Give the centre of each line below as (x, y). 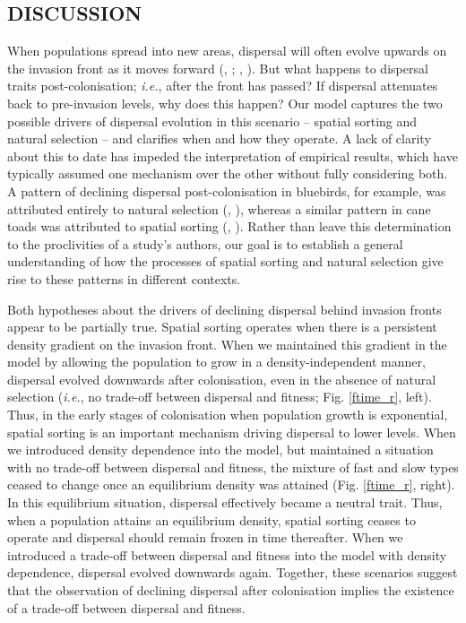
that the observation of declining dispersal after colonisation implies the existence (231, 590)
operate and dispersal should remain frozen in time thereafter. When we (205, 537)
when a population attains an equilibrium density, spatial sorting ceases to (211, 519)
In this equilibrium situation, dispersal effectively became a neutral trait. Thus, (225, 502)
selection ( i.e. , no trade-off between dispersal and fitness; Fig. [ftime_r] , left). (220, 397)
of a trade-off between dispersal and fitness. (126, 607)
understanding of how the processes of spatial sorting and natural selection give (225, 261)
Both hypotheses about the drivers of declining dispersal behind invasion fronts (224, 309)
